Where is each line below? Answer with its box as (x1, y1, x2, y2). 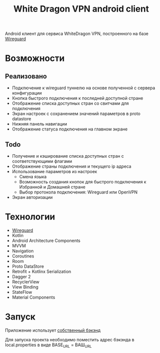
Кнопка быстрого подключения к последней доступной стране (12, 96, 144, 101)
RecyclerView (12, 279, 40, 285)
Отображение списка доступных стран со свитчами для (12, 100, 129, 106)
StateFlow (12, 289, 32, 295)
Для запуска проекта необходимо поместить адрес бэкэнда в (5, 337, 134, 342)
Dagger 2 (12, 273, 31, 279)
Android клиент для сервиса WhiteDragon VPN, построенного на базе (5, 31, 149, 37)
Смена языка (19, 174, 47, 179)
